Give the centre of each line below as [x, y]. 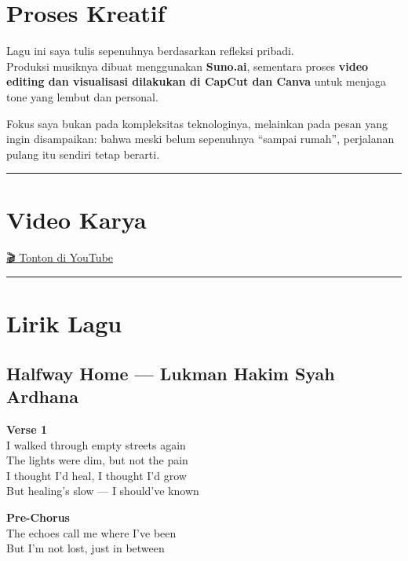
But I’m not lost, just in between [86, 548]
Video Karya [76, 220]
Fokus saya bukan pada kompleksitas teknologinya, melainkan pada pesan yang [197, 123]
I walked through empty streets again [96, 444]
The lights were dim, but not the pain [97, 460]
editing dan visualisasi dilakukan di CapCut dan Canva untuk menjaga [197, 81]
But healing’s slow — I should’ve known [103, 491]
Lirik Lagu [64, 323]
